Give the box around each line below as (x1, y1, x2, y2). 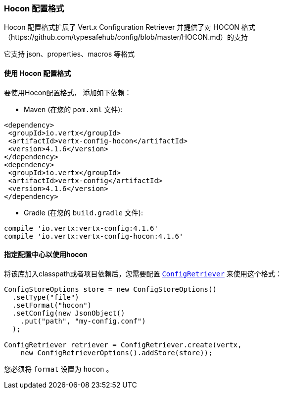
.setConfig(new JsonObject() (12, 309, 125, 317)
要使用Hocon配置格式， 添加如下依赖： (4, 88, 132, 97)
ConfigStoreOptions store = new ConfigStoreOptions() (4, 285, 217, 293)
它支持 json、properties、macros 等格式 (4, 50, 135, 59)
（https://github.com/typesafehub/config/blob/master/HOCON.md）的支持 (4, 33, 248, 42)
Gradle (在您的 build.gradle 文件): (24, 208, 143, 217)
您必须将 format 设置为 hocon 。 (4, 364, 113, 373)
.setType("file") (12, 293, 79, 301)
